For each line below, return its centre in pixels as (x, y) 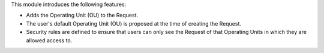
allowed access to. (49, 40)
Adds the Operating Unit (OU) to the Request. (82, 15)
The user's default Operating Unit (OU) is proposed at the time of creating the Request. (134, 23)
